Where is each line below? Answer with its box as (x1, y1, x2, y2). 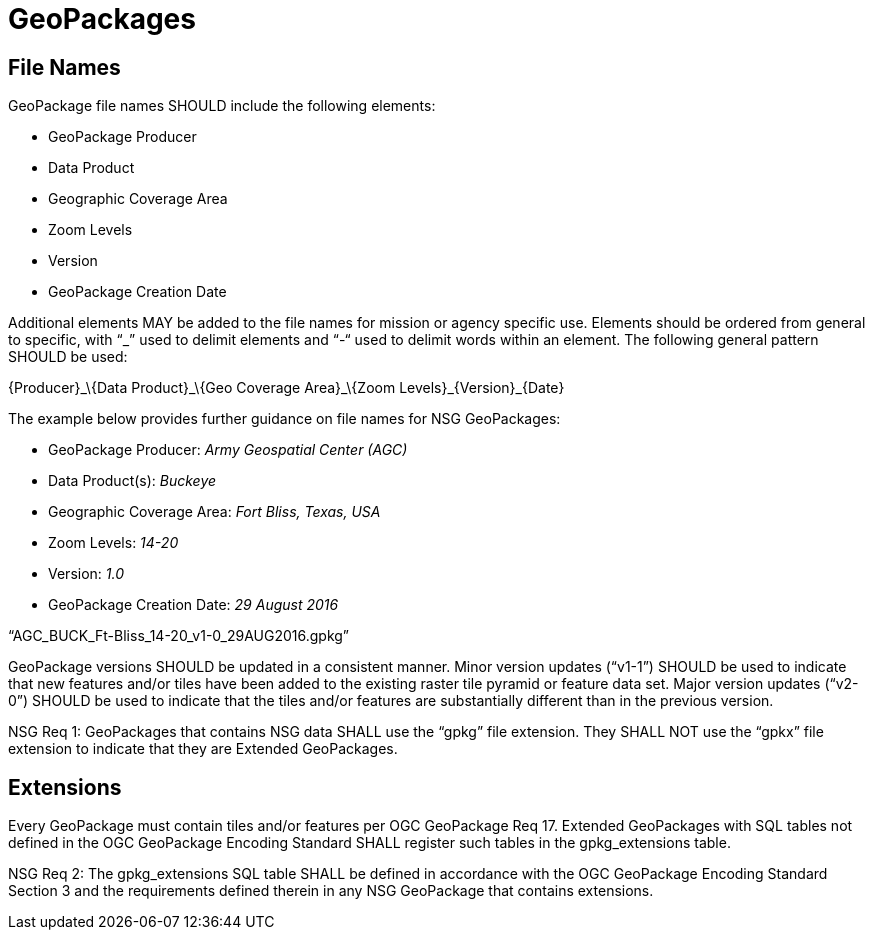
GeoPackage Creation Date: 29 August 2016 (48, 596, 339, 614)
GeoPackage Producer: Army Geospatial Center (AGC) (48, 441, 408, 459)
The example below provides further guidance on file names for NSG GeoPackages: (8, 410, 561, 428)
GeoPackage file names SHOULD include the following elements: (8, 97, 436, 115)
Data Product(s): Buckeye (48, 472, 217, 490)
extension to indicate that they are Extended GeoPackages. (8, 740, 398, 758)
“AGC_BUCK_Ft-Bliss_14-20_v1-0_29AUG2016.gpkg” (8, 627, 350, 645)
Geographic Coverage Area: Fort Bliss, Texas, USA (48, 503, 381, 521)
